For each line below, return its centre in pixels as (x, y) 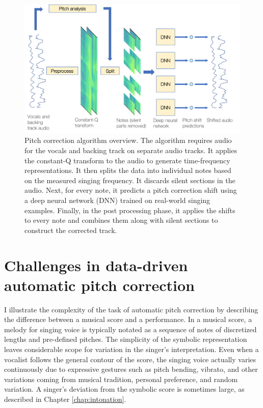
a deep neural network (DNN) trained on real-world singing (117, 200)
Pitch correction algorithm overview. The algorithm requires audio (128, 140)
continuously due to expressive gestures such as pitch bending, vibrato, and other (131, 369)
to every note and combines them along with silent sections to (121, 220)
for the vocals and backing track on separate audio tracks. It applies (131, 150)
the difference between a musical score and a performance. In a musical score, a (128, 319)
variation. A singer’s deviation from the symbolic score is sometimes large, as (124, 389)
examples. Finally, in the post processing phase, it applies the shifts (130, 210)
